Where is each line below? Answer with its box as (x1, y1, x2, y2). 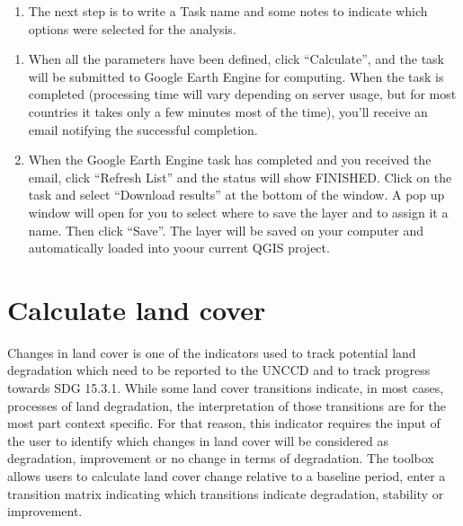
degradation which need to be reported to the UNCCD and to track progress (7, 361, 431, 379)
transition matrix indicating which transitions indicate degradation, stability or (7, 484, 444, 503)
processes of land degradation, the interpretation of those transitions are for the (7, 396, 447, 415)
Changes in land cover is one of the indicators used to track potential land (7, 343, 416, 361)
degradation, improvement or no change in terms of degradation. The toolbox (7, 449, 434, 468)
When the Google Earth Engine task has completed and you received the (28, 150, 432, 169)
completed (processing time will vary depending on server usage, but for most (28, 85, 457, 103)
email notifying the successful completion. (28, 120, 258, 138)
